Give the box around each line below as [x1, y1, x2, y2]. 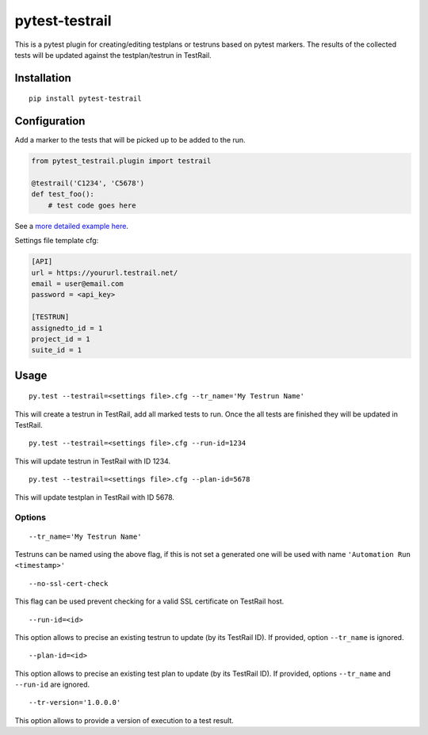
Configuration [14, 115, 86, 128]
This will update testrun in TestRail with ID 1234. [14, 456, 170, 466]
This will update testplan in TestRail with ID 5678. [14, 492, 174, 502]
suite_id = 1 [31, 345, 82, 355]
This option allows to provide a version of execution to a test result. [14, 715, 234, 725]
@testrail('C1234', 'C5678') [31, 179, 145, 188]
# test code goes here [48, 200, 136, 210]
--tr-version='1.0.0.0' [29, 698, 121, 707]
